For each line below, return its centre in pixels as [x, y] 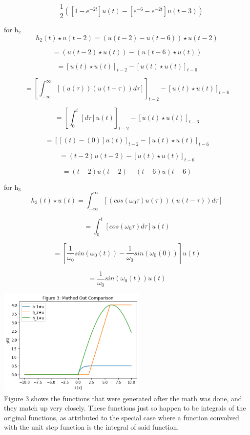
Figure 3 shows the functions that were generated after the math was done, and [123, 398]
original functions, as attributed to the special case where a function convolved [122, 417]
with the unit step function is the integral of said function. [92, 427]
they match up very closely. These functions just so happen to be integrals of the [125, 408]
